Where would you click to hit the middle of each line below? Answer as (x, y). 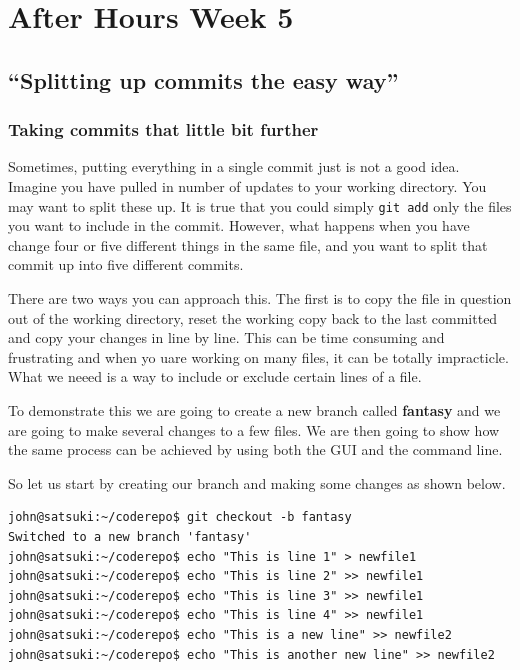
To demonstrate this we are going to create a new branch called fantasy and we (254, 409)
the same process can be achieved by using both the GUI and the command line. (255, 449)
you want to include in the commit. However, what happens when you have (239, 225)
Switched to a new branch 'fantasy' (130, 536)
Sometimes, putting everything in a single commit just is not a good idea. (234, 166)
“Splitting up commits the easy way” (203, 79)
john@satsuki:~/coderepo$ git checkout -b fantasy (180, 517)
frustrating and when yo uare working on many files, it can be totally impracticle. (258, 356)
